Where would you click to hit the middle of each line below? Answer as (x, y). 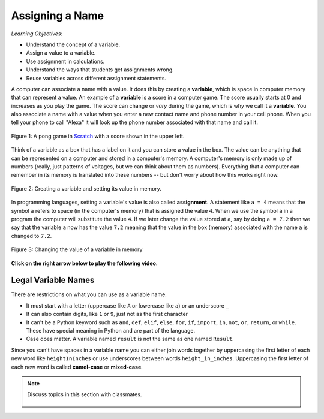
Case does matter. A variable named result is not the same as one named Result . (130, 339)
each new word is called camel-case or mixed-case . (77, 367)
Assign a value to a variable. (61, 53)
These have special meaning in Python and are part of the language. (110, 331)
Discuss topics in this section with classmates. (85, 394)
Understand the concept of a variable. (73, 44)
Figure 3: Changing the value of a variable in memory (77, 249)
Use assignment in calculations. (65, 61)
